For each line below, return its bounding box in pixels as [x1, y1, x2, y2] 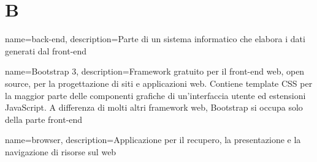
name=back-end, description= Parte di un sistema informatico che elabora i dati [5, 32, 305, 45]
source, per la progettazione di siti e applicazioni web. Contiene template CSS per [5, 76, 313, 89]
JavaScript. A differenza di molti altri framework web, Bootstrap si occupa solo [5, 101, 303, 114]
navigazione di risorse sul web [5, 145, 116, 158]
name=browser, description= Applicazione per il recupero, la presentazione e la [5, 133, 301, 146]
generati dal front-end [5, 44, 87, 57]
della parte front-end [5, 112, 83, 125]
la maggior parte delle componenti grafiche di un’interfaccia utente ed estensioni [5, 89, 306, 101]
